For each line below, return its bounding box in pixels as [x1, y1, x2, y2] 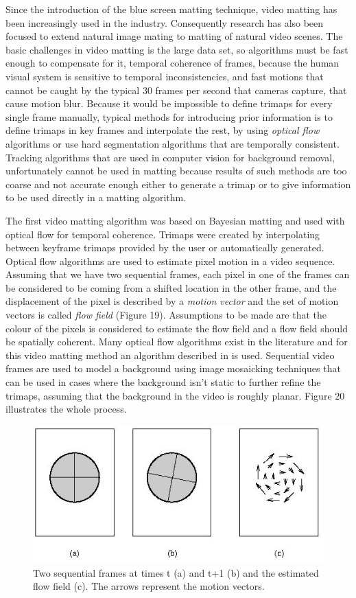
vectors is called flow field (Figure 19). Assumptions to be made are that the [5, 308, 327, 322]
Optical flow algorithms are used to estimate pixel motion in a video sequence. [5, 253, 335, 268]
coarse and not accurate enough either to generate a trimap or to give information [5, 176, 351, 191]
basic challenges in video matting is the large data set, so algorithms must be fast [5, 42, 348, 56]
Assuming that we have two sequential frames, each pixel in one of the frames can [5, 267, 350, 281]
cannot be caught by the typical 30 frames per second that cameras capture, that [5, 82, 347, 97]
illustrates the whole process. [5, 402, 127, 416]
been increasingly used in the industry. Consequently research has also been [5, 15, 324, 30]
